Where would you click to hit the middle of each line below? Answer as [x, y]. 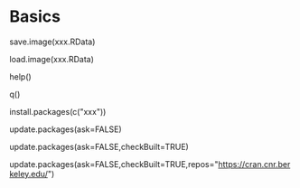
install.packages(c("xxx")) [58, 111]
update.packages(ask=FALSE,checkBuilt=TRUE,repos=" [114, 164]
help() [20, 76]
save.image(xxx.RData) [52, 42]
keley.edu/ [28, 174]
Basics [35, 17]
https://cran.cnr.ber [254, 164]
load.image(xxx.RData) [52, 59]
